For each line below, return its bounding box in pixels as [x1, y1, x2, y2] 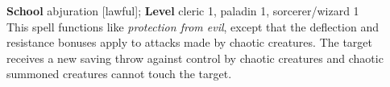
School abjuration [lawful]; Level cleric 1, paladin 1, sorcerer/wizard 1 [6, 2, 359, 19]
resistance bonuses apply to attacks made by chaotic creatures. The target [6, 34, 373, 51]
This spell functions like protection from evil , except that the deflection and [6, 18, 380, 35]
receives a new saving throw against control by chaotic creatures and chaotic [6, 49, 384, 66]
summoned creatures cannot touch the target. [6, 65, 232, 82]
